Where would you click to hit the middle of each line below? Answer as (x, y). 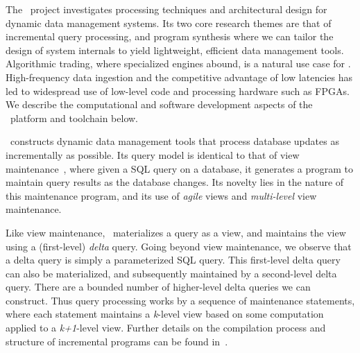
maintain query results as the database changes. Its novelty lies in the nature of (175, 182)
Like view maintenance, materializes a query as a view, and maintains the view (176, 232)
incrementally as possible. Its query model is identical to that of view (153, 154)
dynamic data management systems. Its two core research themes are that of (169, 23)
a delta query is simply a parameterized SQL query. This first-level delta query (173, 260)
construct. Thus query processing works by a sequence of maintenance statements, (180, 300)
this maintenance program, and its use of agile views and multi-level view (161, 195)
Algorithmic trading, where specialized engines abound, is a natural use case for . (178, 63)
